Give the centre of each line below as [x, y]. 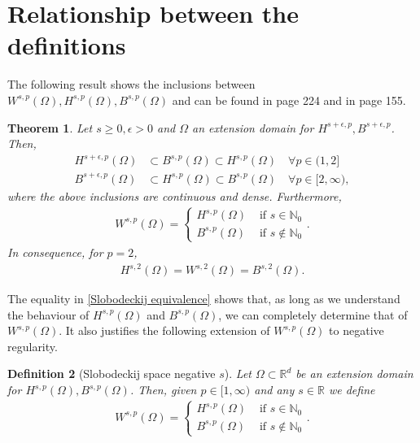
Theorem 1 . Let [50, 127]
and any [274, 390]
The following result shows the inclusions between [131, 84]
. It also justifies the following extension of [164, 330]
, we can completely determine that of [313, 314]
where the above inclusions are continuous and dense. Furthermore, [175, 195]
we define [352, 390]
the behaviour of [48, 314]
